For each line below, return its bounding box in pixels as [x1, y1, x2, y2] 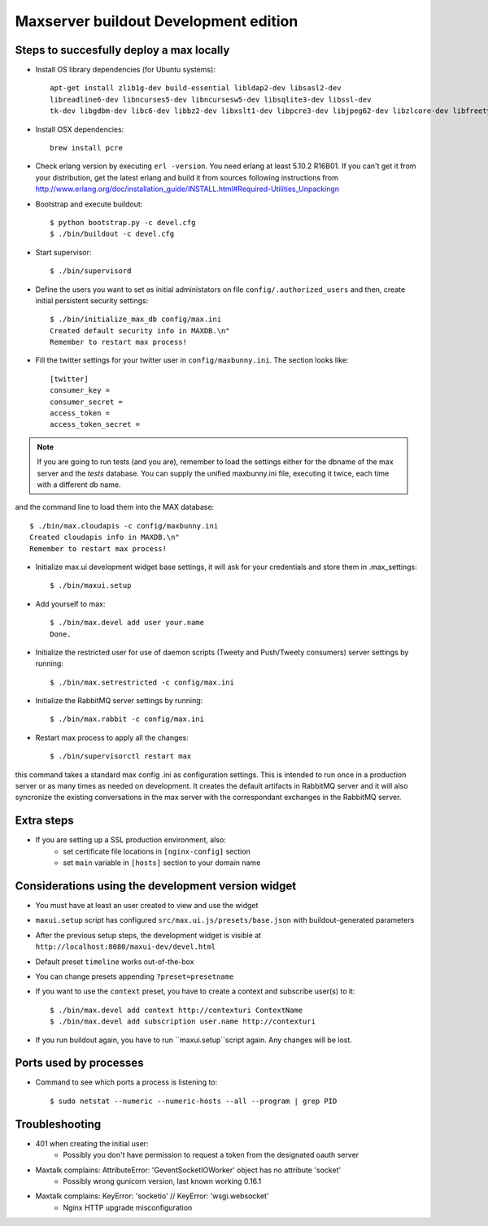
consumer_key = [50, 386, 111, 395]
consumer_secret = [50, 397, 124, 406]
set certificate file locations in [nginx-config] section [63, 846, 251, 856]
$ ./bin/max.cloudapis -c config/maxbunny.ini [29, 521, 219, 530]
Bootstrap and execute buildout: [35, 199, 143, 209]
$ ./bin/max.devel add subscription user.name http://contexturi [50, 1017, 316, 1026]
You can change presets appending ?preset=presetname [35, 972, 234, 981]
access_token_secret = [50, 420, 141, 429]
